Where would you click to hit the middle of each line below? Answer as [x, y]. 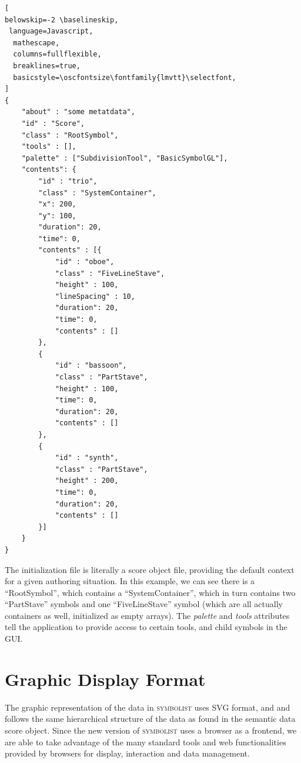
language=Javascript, [51, 31]
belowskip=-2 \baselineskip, [62, 20]
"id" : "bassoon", [91, 366]
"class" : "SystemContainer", [97, 193]
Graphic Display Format [105, 679]
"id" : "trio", [68, 181]
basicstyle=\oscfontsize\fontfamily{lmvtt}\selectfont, [125, 77]
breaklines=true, [47, 66]
